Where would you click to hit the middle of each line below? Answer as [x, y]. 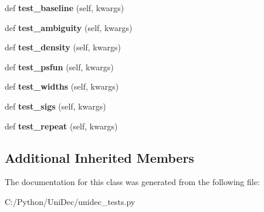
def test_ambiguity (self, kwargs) [69, 27]
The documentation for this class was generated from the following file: [132, 182]
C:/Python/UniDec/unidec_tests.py [70, 201]
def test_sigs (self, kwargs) [55, 106]
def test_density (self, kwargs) [63, 47]
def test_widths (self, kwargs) [62, 86]
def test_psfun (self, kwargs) [59, 66]
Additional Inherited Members [99, 157]
